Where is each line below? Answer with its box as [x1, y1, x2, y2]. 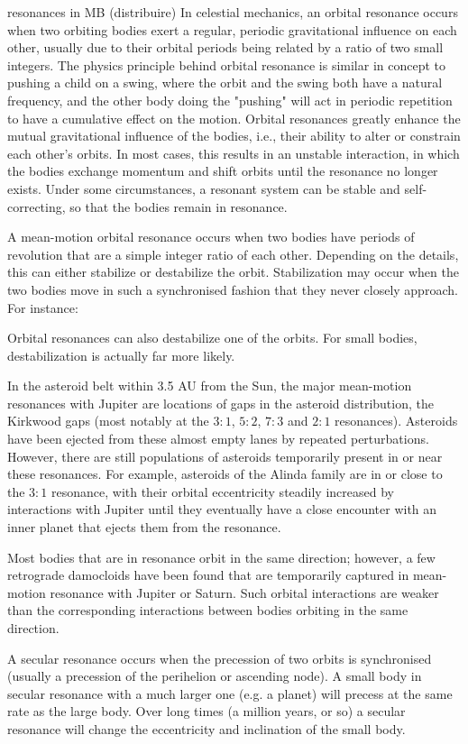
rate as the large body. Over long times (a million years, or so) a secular [7, 702, 406, 721]
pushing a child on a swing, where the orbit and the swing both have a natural [7, 73, 443, 92]
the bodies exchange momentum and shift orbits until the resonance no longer [7, 161, 438, 180]
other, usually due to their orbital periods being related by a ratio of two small [7, 38, 444, 57]
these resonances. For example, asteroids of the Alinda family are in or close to [7, 464, 443, 483]
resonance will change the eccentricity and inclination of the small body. [7, 719, 406, 738]
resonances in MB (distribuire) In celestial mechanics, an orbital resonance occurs [7, 3, 458, 21]
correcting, [7, 197, 66, 216]
